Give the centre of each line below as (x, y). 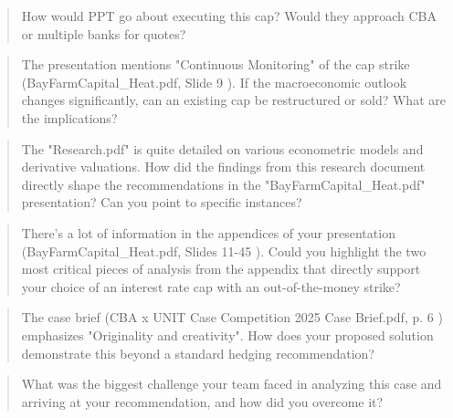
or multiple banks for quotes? (104, 33)
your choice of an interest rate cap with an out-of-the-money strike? (211, 286)
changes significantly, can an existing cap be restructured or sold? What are (233, 100)
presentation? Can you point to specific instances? (162, 202)
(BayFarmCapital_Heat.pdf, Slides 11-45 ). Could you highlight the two (224, 251)
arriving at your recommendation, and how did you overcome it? (202, 401)
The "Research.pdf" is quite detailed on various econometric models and (222, 148)
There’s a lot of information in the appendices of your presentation (208, 232)
